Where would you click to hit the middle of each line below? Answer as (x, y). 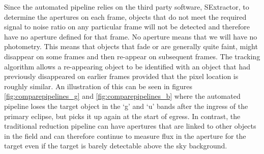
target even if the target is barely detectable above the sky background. (116, 146)
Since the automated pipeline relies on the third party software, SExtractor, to (127, 7)
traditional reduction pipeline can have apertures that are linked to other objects (130, 126)
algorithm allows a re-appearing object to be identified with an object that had (127, 66)
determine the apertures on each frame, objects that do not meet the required (125, 16)
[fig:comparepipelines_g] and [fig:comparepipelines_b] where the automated (122, 96)
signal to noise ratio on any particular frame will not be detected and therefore (127, 27)
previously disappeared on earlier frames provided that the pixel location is (121, 76)
